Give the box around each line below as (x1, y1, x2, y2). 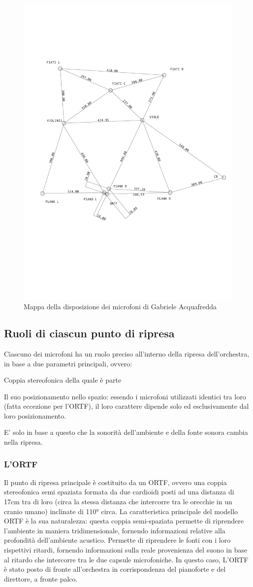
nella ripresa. (4, 437, 43, 447)
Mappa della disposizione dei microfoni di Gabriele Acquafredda (24, 301, 217, 312)
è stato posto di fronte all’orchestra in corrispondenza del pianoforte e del (4, 564, 226, 574)
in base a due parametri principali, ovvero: (4, 358, 132, 368)
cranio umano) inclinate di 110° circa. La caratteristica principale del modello (4, 506, 238, 516)
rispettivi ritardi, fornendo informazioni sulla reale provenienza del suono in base (4, 545, 248, 555)
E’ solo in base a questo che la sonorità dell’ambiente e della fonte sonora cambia (4, 427, 248, 437)
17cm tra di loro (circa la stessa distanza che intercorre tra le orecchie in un (4, 496, 232, 507)
